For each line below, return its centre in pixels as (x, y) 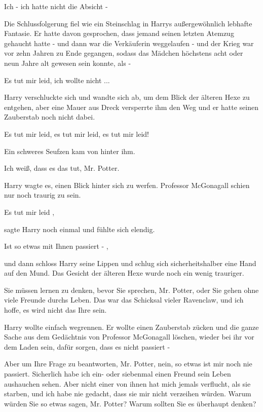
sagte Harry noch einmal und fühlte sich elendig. (80, 229)
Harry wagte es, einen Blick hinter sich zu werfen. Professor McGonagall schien (127, 185)
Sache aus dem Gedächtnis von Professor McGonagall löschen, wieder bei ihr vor (129, 337)
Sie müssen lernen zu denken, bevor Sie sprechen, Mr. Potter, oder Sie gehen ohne (131, 290)
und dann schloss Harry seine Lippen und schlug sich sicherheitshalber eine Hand (130, 263)
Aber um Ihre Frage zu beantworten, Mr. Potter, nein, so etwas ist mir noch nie (128, 364)
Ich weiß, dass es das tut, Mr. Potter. (62, 168)
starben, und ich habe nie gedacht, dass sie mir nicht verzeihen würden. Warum (128, 394)
